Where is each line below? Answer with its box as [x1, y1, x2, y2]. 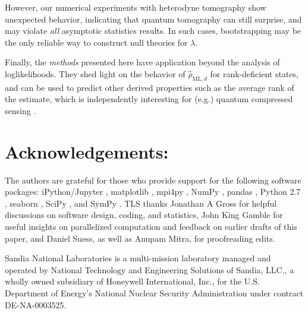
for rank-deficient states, [210, 67, 298, 80]
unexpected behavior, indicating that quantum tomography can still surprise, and [5, 12, 302, 25]
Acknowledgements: [5, 139, 169, 163]
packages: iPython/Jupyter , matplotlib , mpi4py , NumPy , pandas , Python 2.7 [5, 185, 301, 198]
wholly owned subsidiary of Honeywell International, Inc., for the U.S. [5, 275, 260, 287]
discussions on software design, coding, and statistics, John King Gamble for [5, 208, 283, 221]
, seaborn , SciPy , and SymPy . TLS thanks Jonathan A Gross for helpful [5, 197, 277, 209]
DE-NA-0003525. [5, 298, 67, 311]
